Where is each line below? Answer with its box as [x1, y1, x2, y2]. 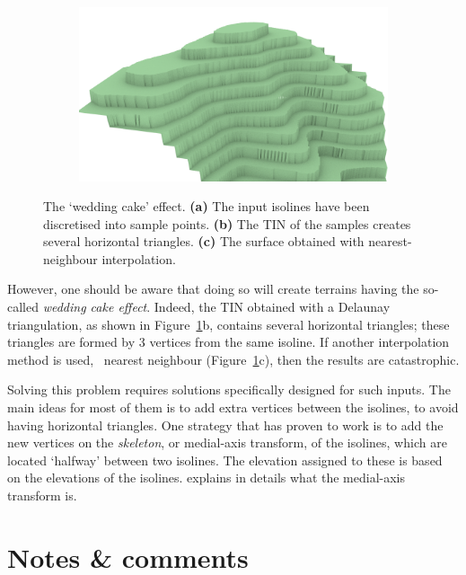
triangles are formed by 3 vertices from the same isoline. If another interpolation [7, 332, 450, 351]
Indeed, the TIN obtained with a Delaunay [154, 297, 391, 316]
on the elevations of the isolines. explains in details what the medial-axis [7, 468, 406, 487]
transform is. [7, 486, 77, 504]
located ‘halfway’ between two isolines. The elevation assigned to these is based [7, 450, 443, 469]
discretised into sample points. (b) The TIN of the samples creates [43, 214, 411, 233]
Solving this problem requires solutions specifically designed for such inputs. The [7, 380, 451, 399]
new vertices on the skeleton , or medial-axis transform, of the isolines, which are [7, 433, 447, 452]
